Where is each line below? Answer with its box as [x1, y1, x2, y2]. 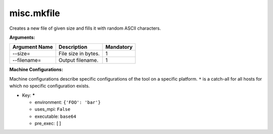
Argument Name [12, 43, 53, 50]
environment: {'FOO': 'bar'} [34, 99, 101, 105]
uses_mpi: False [34, 106, 71, 112]
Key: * [22, 92, 35, 98]
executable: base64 [34, 113, 76, 119]
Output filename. [58, 57, 99, 64]
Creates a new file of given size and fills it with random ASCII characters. [9, 25, 161, 31]
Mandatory [105, 43, 133, 50]
